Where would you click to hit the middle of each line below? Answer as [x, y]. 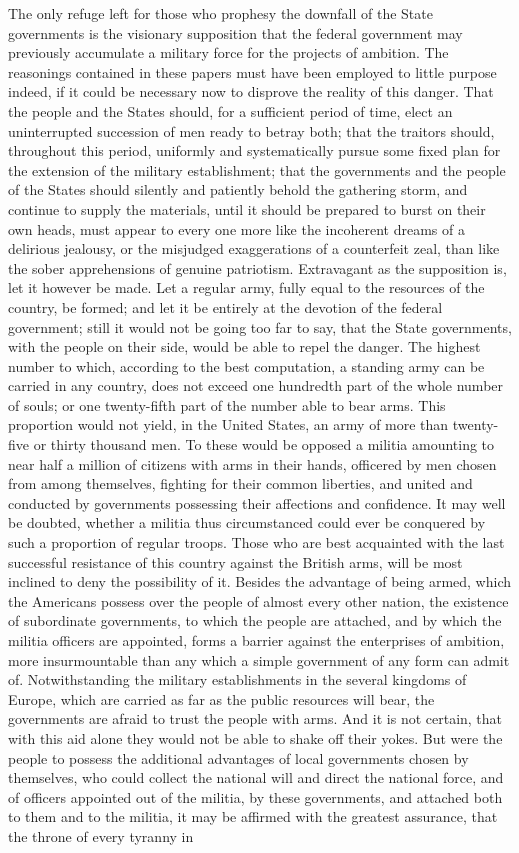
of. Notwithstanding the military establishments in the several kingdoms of [237, 679]
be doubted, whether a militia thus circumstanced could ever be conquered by [247, 522]
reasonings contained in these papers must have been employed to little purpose [252, 71]
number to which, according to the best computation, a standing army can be [246, 365]
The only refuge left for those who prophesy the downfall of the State [220, 13]
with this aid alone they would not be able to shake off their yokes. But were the [255, 737]
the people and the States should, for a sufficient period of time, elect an [230, 110]
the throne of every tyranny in [101, 835]
